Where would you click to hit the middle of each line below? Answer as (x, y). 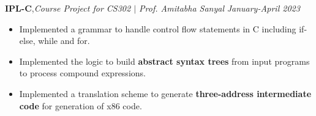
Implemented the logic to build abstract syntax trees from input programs (164, 61)
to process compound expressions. (82, 73)
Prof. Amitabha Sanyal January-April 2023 (220, 8)
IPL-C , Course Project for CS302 (68, 8)
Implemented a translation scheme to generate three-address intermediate (165, 93)
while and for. (64, 41)
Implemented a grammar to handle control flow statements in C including (158, 28)
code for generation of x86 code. (81, 105)
